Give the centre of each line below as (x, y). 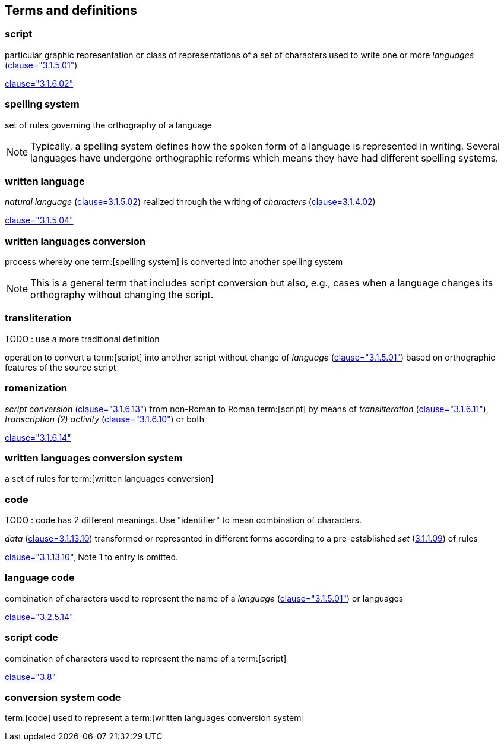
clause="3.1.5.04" (39, 220)
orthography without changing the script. (122, 295)
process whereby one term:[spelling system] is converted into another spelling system (174, 262)
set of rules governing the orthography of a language (108, 125)
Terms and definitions (71, 10)
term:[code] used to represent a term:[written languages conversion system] (155, 718)
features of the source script (61, 367)
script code (31, 638)
